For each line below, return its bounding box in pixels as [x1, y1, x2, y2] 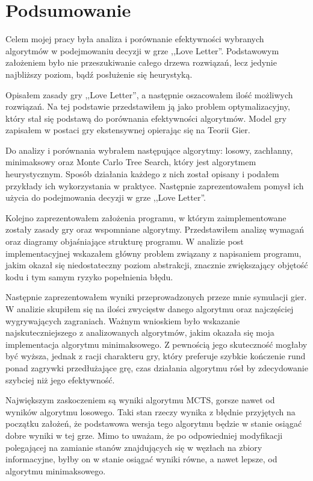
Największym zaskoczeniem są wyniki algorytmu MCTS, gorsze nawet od [5, 394, 275, 406]
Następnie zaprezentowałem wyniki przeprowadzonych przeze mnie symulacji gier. [5, 291, 307, 303]
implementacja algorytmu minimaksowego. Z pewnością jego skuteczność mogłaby [5, 338, 308, 350]
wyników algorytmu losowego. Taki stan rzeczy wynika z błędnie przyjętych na [5, 405, 296, 418]
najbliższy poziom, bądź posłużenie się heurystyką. [5, 68, 193, 80]
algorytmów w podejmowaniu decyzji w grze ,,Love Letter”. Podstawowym [5, 44, 279, 57]
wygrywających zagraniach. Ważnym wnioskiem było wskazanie [5, 314, 240, 327]
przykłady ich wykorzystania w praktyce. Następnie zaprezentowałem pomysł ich [5, 179, 304, 192]
